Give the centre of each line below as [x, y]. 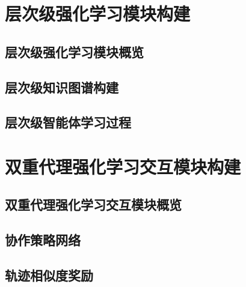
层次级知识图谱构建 [62, 87]
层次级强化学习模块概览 [74, 51]
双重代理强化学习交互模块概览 [93, 204]
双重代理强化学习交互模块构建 [123, 166]
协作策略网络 [43, 240]
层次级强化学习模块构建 [98, 14]
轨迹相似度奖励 [49, 275]
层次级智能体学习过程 [68, 122]
